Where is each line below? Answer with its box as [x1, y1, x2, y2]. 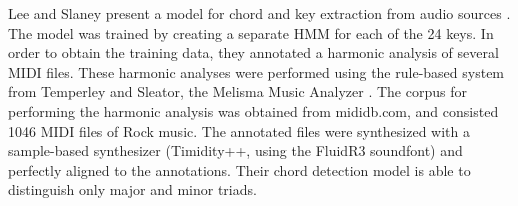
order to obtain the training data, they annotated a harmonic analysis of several [8, 42, 499, 63]
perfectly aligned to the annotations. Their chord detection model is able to [8, 159, 471, 180]
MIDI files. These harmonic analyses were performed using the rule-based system [8, 61, 505, 82]
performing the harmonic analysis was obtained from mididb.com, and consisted [8, 100, 499, 121]
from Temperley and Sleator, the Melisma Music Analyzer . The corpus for [8, 81, 467, 102]
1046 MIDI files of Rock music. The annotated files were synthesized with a [8, 120, 470, 141]
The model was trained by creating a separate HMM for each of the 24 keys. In [8, 22, 494, 43]
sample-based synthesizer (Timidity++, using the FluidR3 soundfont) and [8, 140, 463, 161]
